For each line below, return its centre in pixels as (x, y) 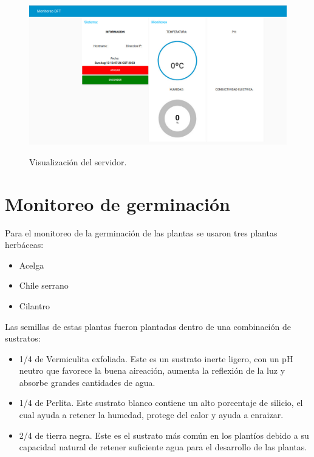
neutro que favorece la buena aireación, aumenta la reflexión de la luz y (152, 370)
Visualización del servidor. (78, 161)
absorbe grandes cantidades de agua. (87, 382)
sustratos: (23, 338)
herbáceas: (24, 245)
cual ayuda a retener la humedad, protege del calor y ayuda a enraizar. (151, 415)
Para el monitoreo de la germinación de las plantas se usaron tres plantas (141, 232)
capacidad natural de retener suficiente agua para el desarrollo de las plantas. (163, 447)
